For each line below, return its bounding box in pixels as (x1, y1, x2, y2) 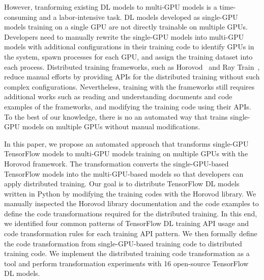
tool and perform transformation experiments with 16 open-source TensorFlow (4, 258, 249, 268)
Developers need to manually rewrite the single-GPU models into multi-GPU (4, 31, 244, 42)
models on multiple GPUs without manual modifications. (22, 121, 200, 132)
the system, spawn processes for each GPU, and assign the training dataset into (4, 51, 253, 62)
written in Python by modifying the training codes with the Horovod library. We (4, 188, 256, 199)
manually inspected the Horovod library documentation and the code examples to (4, 198, 259, 209)
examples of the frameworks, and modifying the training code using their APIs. (4, 101, 251, 111)
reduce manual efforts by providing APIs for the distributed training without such (4, 71, 260, 82)
